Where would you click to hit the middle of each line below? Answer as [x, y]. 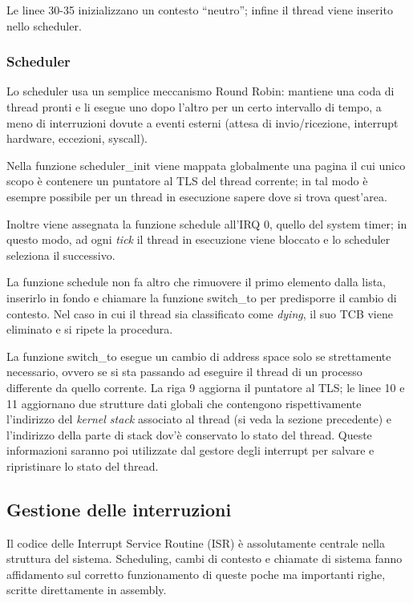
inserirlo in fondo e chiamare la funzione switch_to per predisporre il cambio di [202, 297]
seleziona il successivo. [61, 255]
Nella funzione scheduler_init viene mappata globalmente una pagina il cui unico [206, 165]
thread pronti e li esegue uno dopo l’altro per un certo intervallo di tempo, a [194, 107]
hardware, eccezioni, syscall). [77, 138]
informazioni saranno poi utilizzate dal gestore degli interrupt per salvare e [190, 450]
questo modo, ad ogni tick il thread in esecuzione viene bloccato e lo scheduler [198, 239]
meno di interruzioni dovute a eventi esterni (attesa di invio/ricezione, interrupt [202, 122]
